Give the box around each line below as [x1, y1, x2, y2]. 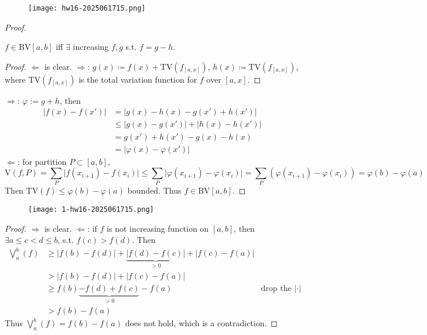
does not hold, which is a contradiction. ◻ [125, 317, 278, 329]
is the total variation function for [78, 73, 197, 85]
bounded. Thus [127, 184, 182, 197]
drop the [261, 284, 292, 293]
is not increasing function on [107, 222, 209, 234]
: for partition [17, 155, 67, 167]
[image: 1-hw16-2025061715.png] [28, 205, 154, 214]
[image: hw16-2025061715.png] [28, 4, 146, 12]
